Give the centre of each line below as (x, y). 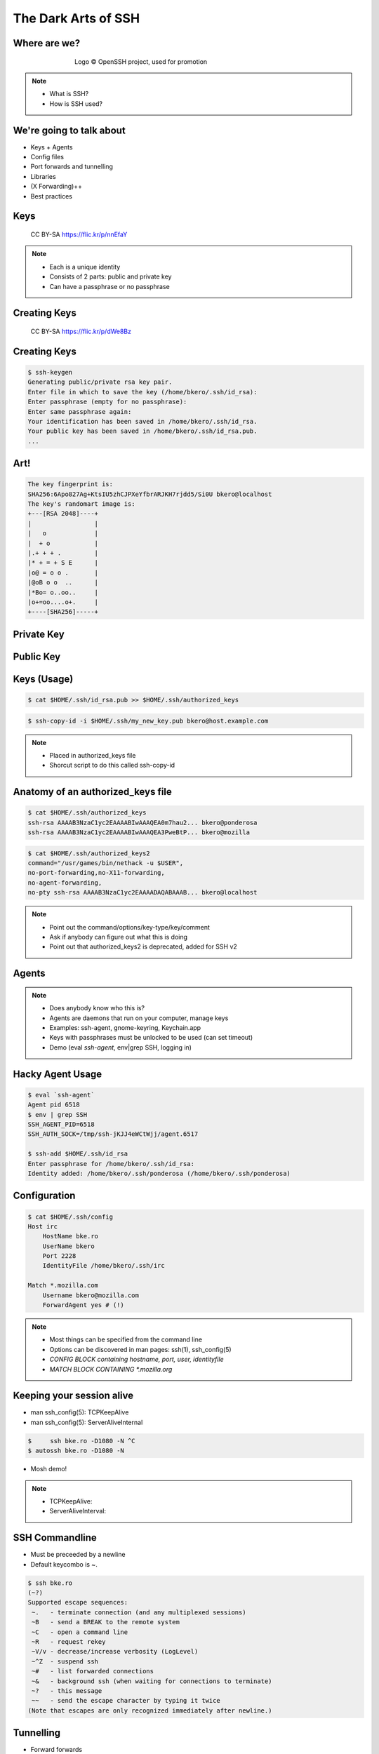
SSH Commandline (55, 1538)
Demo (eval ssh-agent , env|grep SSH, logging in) (121, 1047)
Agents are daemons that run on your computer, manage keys (139, 1018)
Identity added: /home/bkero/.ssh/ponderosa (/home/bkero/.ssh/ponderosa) (159, 1173)
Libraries (43, 176)
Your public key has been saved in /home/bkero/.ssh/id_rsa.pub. (142, 431)
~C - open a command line (80, 1632)
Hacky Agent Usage (58, 1074)
